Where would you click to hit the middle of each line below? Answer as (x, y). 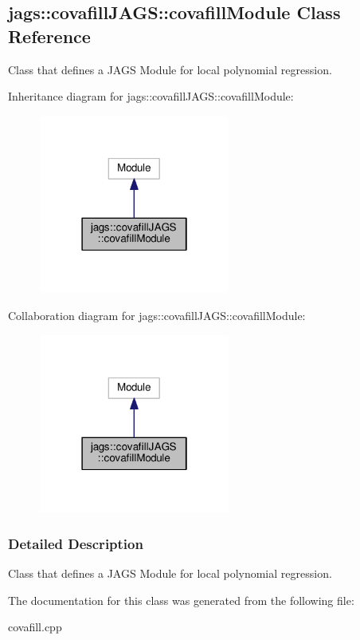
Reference (49, 36)
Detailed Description (76, 543)
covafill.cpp (35, 627)
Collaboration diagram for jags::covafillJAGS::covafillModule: (157, 315)
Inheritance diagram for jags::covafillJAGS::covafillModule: (151, 96)
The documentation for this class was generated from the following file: (181, 600)
